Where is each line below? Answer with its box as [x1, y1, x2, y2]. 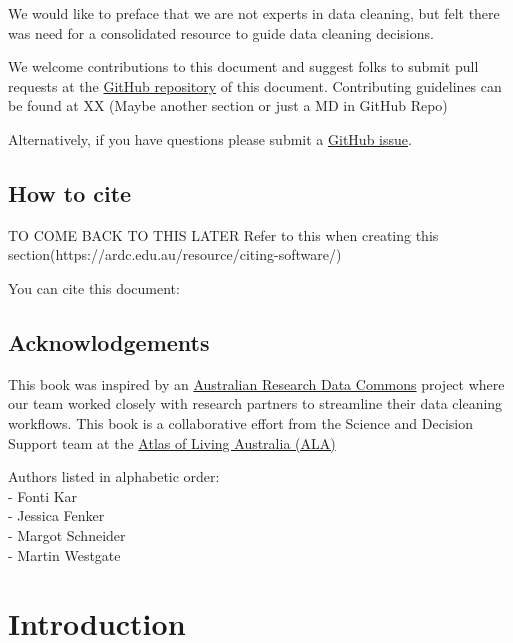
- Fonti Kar [8, 485, 78, 506]
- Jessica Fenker [8, 505, 105, 526]
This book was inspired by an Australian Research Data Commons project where [8, 373, 505, 394]
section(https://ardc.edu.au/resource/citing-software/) [8, 244, 342, 265]
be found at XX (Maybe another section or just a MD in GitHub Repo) [8, 95, 448, 116]
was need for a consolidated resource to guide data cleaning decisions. [8, 22, 434, 43]
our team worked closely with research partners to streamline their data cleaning [8, 393, 503, 414]
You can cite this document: [8, 277, 180, 298]
